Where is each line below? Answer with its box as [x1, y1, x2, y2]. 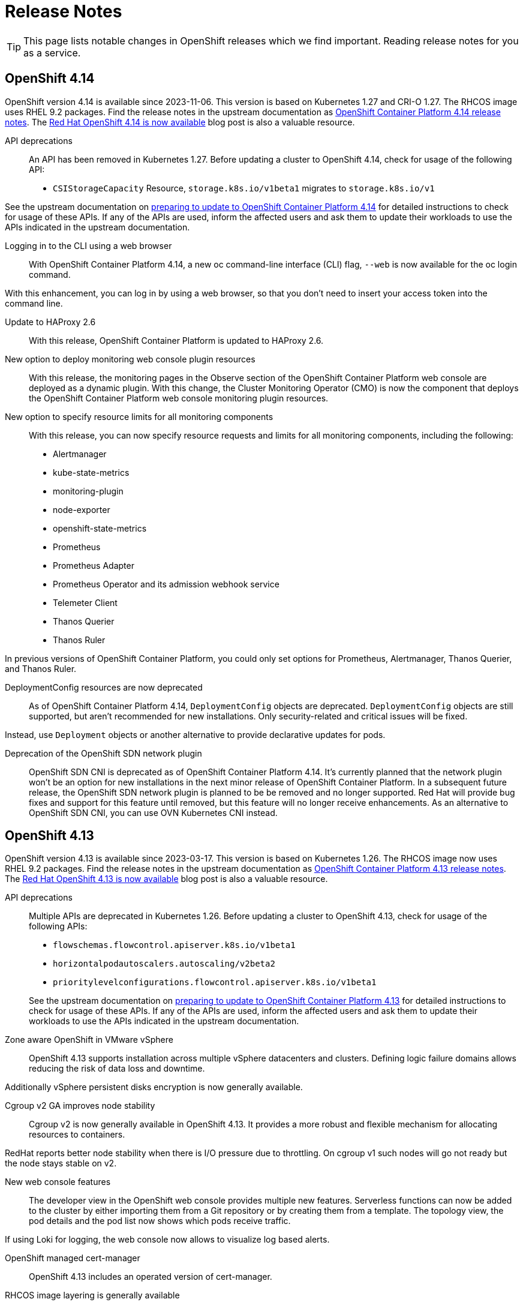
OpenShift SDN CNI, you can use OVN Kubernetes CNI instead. [29, 807, 278, 818]
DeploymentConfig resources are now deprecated [5, 682, 203, 692]
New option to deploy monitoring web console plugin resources [5, 353, 256, 364]
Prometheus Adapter [53, 560, 134, 571]
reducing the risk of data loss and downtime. [29, 1063, 205, 1074]
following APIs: [29, 921, 88, 932]
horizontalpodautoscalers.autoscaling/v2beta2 [53, 959, 275, 969]
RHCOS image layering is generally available [5, 1290, 180, 1301]
